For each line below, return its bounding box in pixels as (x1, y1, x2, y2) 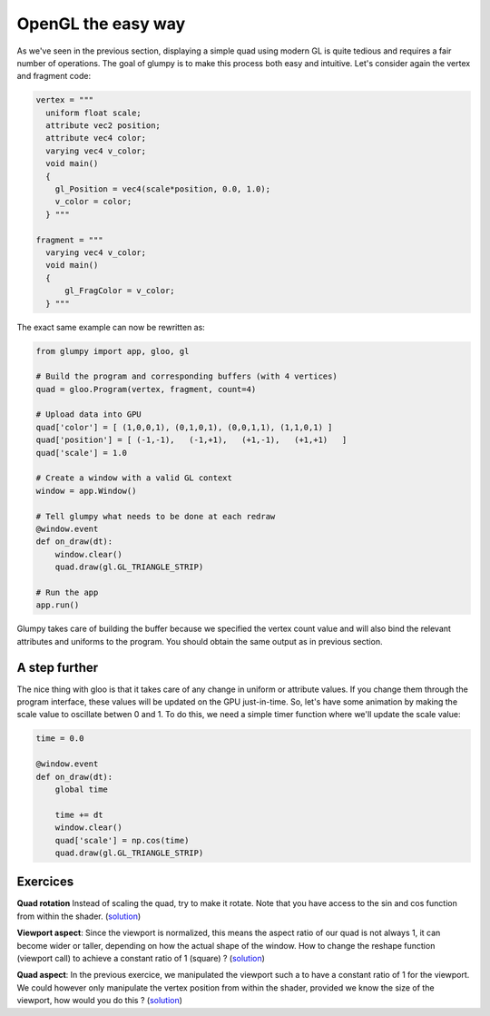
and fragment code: (16, 71, 91, 82)
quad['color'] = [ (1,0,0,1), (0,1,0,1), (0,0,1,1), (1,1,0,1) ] (35, 422, 333, 432)
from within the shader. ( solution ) (16, 911, 142, 922)
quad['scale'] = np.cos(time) (54, 835, 190, 845)
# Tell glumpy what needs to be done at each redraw (35, 511, 276, 521)
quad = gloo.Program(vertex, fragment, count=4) (35, 384, 257, 394)
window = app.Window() (35, 486, 137, 496)
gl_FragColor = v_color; (64, 286, 176, 296)
